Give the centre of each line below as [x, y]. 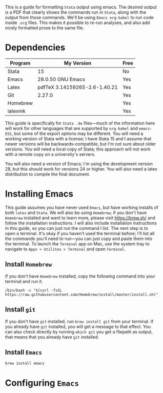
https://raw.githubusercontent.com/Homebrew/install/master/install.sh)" [82, 295]
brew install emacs [25, 364]
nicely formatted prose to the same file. [45, 28]
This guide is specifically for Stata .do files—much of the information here [80, 123]
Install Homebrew [29, 264]
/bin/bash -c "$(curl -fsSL [34, 290]
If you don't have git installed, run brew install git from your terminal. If [79, 321]
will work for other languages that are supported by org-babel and [71, 128]
